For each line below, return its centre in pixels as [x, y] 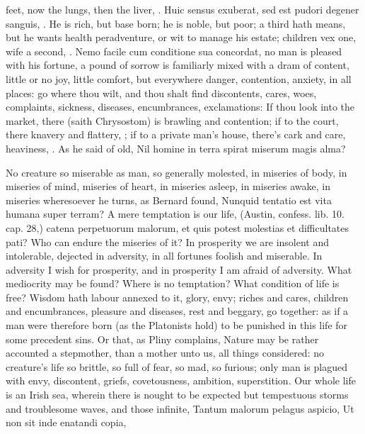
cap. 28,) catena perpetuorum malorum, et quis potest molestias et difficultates [178, 227]
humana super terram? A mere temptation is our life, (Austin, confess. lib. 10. [175, 214]
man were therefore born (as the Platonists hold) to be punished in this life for [177, 325]
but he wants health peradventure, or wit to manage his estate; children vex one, [181, 37]
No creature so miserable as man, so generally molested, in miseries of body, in [176, 172]
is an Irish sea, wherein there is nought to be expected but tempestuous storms [177, 395]
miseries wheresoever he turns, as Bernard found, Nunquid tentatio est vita [169, 200]
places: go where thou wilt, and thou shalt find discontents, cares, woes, [161, 93]
